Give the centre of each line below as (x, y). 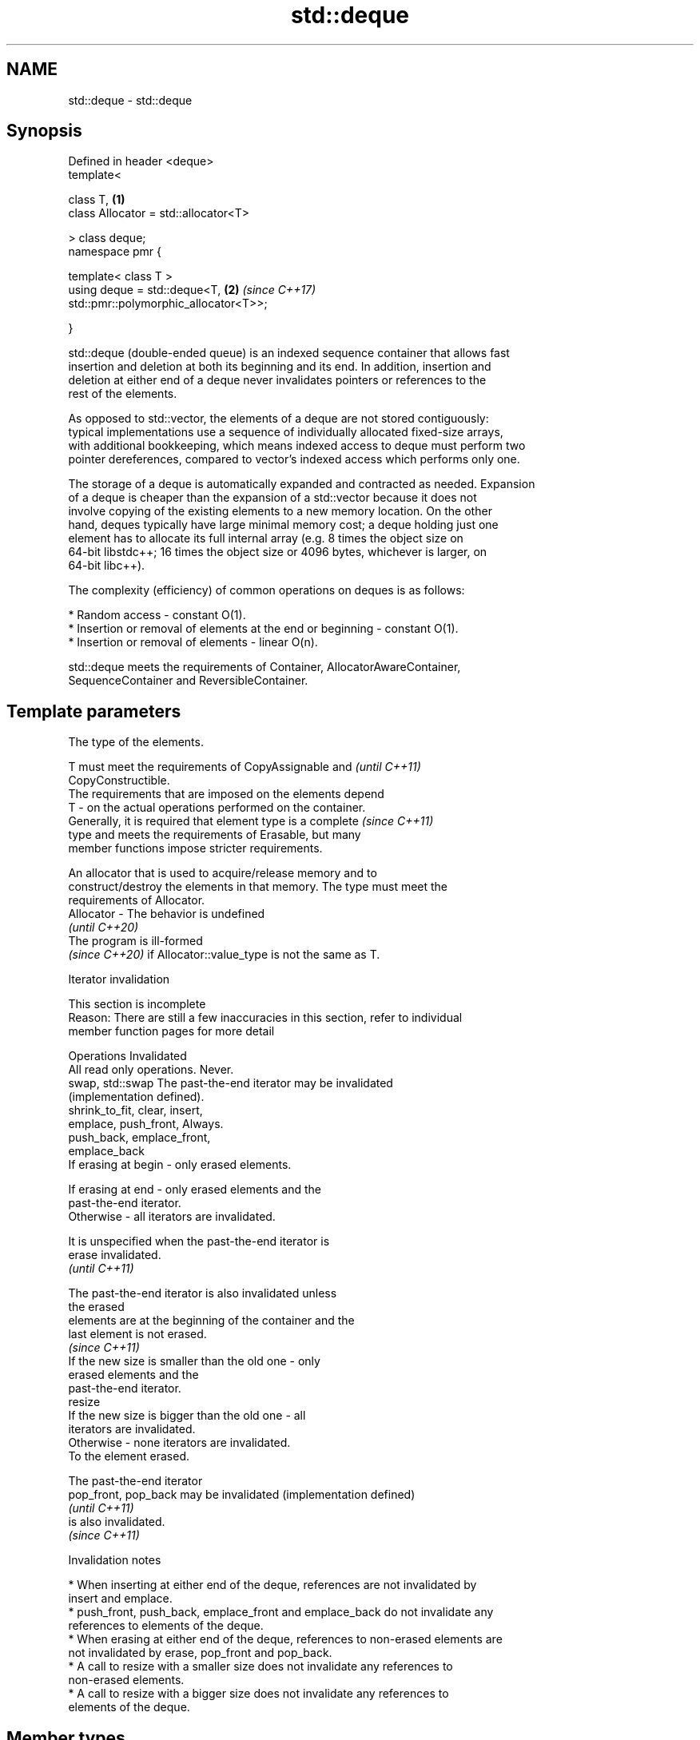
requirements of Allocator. (137, 900)
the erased (96, 1307)
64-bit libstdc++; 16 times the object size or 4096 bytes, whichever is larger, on (278, 552)
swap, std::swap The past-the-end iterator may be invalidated (231, 1083)
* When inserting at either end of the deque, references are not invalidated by (272, 1585)
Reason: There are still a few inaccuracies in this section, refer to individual (265, 1018)
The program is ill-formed (135, 941)
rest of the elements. (123, 394)
